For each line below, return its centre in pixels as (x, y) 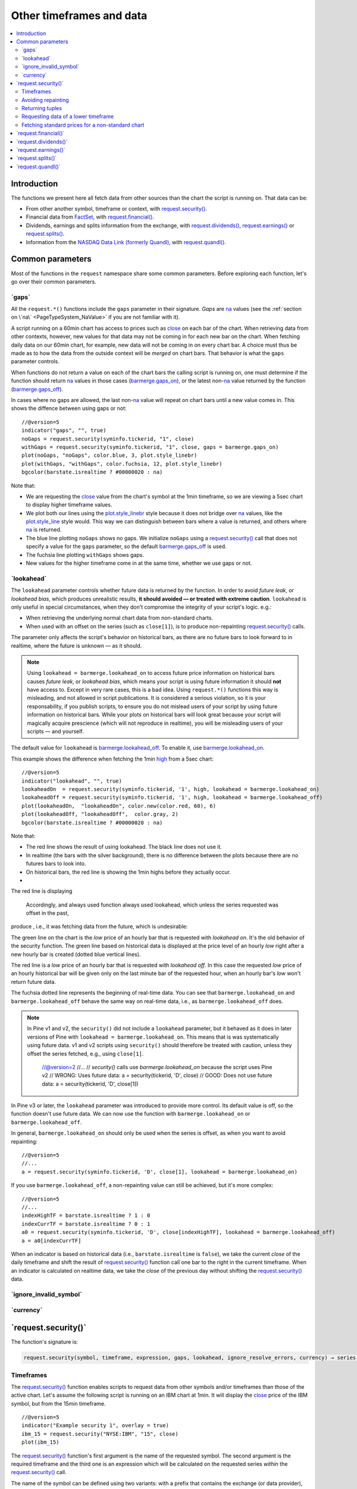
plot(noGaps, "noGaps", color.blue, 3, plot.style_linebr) (109, 455)
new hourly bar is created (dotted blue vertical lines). (76, 954)
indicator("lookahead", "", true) (72, 781)
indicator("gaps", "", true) (64, 431)
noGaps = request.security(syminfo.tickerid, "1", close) (108, 439)
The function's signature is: (45, 1342)
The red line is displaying (42, 891)
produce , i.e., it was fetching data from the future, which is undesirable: (99, 927)
